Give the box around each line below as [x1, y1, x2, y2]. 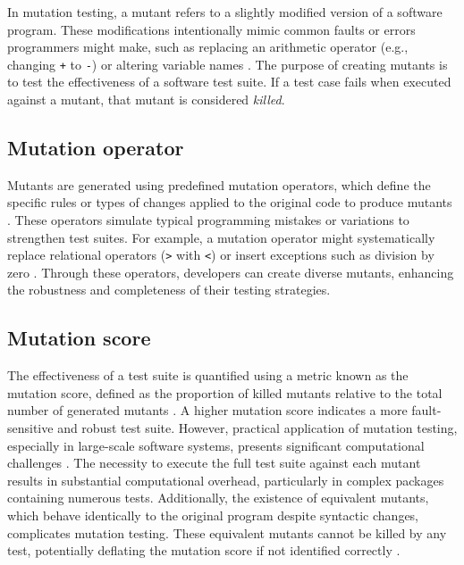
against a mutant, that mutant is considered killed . [7, 90, 285, 109]
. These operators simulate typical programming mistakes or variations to [7, 211, 409, 229]
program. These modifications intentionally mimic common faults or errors [7, 20, 416, 38]
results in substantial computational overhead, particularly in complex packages [7, 470, 444, 489]
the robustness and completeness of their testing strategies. [7, 280, 331, 299]
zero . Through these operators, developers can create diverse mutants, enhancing [7, 262, 454, 281]
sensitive [7, 419, 54, 437]
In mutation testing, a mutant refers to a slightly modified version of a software [7, 3, 443, 21]
